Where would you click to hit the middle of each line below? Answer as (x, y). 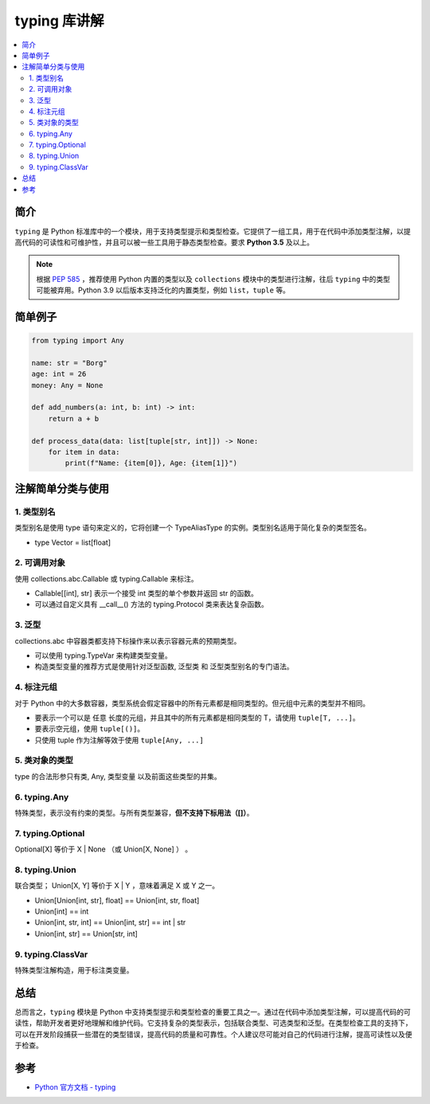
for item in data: (84, 452)
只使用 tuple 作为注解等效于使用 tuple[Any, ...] (119, 740)
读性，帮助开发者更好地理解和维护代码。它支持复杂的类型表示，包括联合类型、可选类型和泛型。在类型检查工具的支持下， (213, 1023)
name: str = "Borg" (69, 363)
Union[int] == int (62, 911)
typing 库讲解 (59, 21)
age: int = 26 (59, 374)
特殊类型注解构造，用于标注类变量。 (74, 970)
